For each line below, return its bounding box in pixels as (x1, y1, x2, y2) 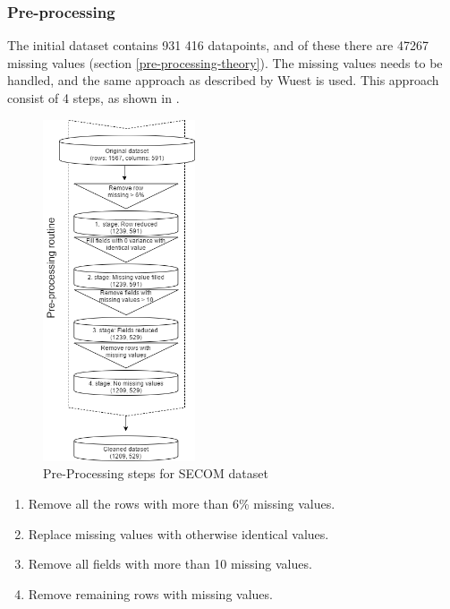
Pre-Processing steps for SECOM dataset (43, 464, 268, 483)
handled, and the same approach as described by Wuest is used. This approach (7, 71, 439, 90)
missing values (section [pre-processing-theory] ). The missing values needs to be (7, 53, 443, 72)
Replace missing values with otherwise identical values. (28, 524, 329, 543)
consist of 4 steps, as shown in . (7, 89, 180, 107)
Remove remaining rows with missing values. (28, 584, 273, 603)
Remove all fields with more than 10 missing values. (28, 554, 312, 573)
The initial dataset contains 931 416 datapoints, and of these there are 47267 (7, 36, 429, 55)
